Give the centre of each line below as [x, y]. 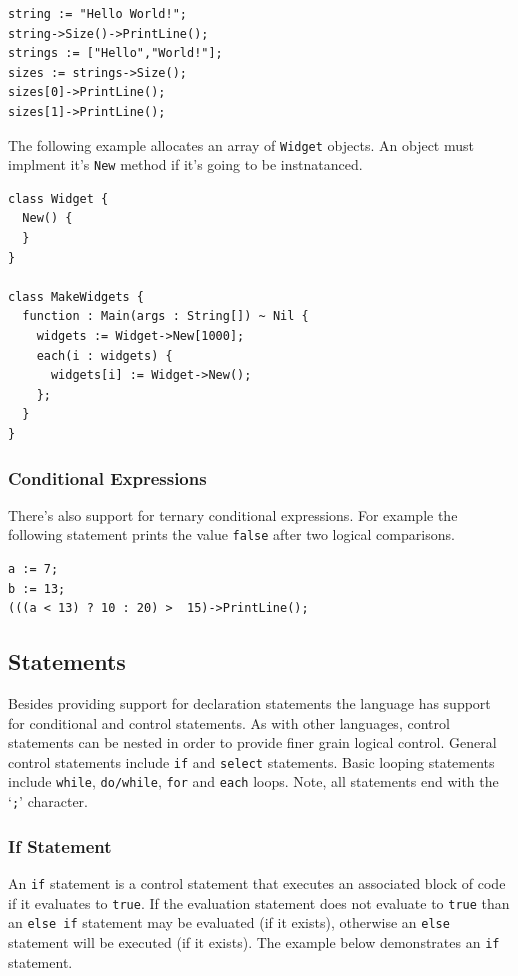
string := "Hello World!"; [97, 14]
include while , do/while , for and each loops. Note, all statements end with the [253, 781]
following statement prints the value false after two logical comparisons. [231, 534]
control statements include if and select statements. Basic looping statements [251, 761]
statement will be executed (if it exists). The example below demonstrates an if [254, 941]
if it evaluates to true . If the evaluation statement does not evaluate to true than [259, 902]
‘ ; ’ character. [48, 801]
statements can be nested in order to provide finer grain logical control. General [252, 742]
